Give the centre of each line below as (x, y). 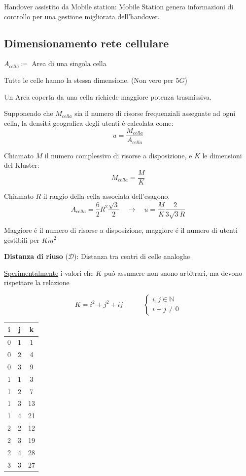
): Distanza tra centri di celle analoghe (132, 256)
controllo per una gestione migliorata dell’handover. (82, 16)
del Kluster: (22, 165)
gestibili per (22, 239)
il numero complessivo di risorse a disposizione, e (118, 155)
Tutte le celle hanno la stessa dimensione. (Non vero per (89, 80)
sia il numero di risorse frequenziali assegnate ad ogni (155, 113)
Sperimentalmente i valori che (49, 273)
